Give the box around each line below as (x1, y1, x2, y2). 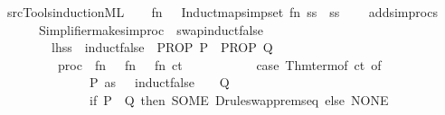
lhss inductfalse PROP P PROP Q (51, 38, 273, 57)
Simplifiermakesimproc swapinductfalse (38, 20, 264, 39)
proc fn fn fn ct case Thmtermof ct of (57, 55, 382, 74)
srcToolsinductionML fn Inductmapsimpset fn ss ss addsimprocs (6, 3, 438, 21)
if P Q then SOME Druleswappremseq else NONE (89, 90, 389, 109)
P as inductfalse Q (89, 73, 230, 92)
